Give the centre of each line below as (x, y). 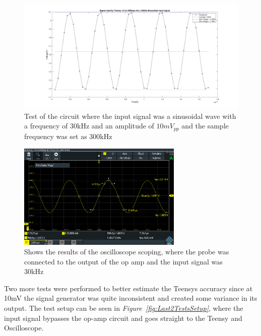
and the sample (205, 126)
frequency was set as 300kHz (68, 136)
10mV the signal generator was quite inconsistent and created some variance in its (131, 298)
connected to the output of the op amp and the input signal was (123, 261)
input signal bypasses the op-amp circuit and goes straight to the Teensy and (123, 318)
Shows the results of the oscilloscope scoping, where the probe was (127, 252)
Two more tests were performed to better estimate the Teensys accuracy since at (128, 288)
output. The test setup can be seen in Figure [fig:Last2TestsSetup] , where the (124, 308)
